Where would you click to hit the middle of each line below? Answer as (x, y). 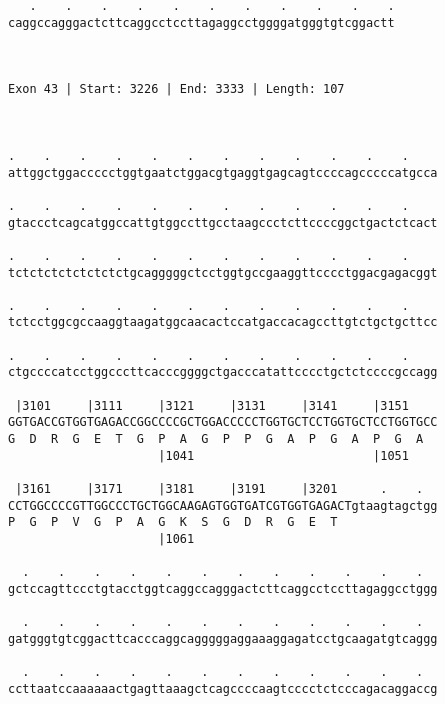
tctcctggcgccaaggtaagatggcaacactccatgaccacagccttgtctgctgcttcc (223, 322)
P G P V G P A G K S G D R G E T (173, 522)
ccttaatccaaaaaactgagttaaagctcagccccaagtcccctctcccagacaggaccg (223, 688)
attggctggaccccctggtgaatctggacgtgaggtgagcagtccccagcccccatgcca (223, 172)
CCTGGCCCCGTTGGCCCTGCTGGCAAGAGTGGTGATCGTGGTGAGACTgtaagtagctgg (223, 505)
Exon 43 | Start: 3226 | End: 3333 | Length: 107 (176, 89)
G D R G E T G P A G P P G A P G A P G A (216, 439)
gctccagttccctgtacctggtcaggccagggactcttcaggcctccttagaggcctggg (223, 588)
